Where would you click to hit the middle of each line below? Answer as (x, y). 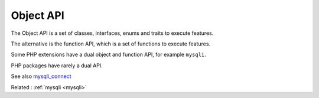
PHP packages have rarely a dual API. (57, 66)
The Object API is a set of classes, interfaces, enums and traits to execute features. (112, 33)
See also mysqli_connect (41, 76)
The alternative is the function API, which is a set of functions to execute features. (111, 44)
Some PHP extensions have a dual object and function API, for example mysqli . (108, 55)
